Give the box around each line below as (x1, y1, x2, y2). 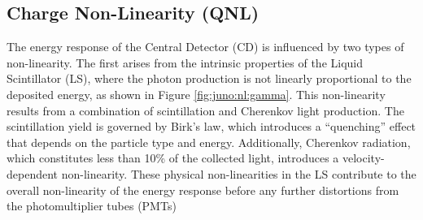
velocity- (342, 149, 385, 166)
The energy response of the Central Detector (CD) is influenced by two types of (7, 38, 404, 55)
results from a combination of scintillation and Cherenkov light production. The (7, 101, 404, 119)
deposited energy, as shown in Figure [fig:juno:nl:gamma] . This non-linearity (7, 85, 386, 102)
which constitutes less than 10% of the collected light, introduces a (7, 149, 339, 166)
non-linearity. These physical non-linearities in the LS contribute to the (61, 165, 416, 182)
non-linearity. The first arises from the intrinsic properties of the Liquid (7, 54, 364, 71)
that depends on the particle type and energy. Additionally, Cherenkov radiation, (7, 133, 411, 150)
